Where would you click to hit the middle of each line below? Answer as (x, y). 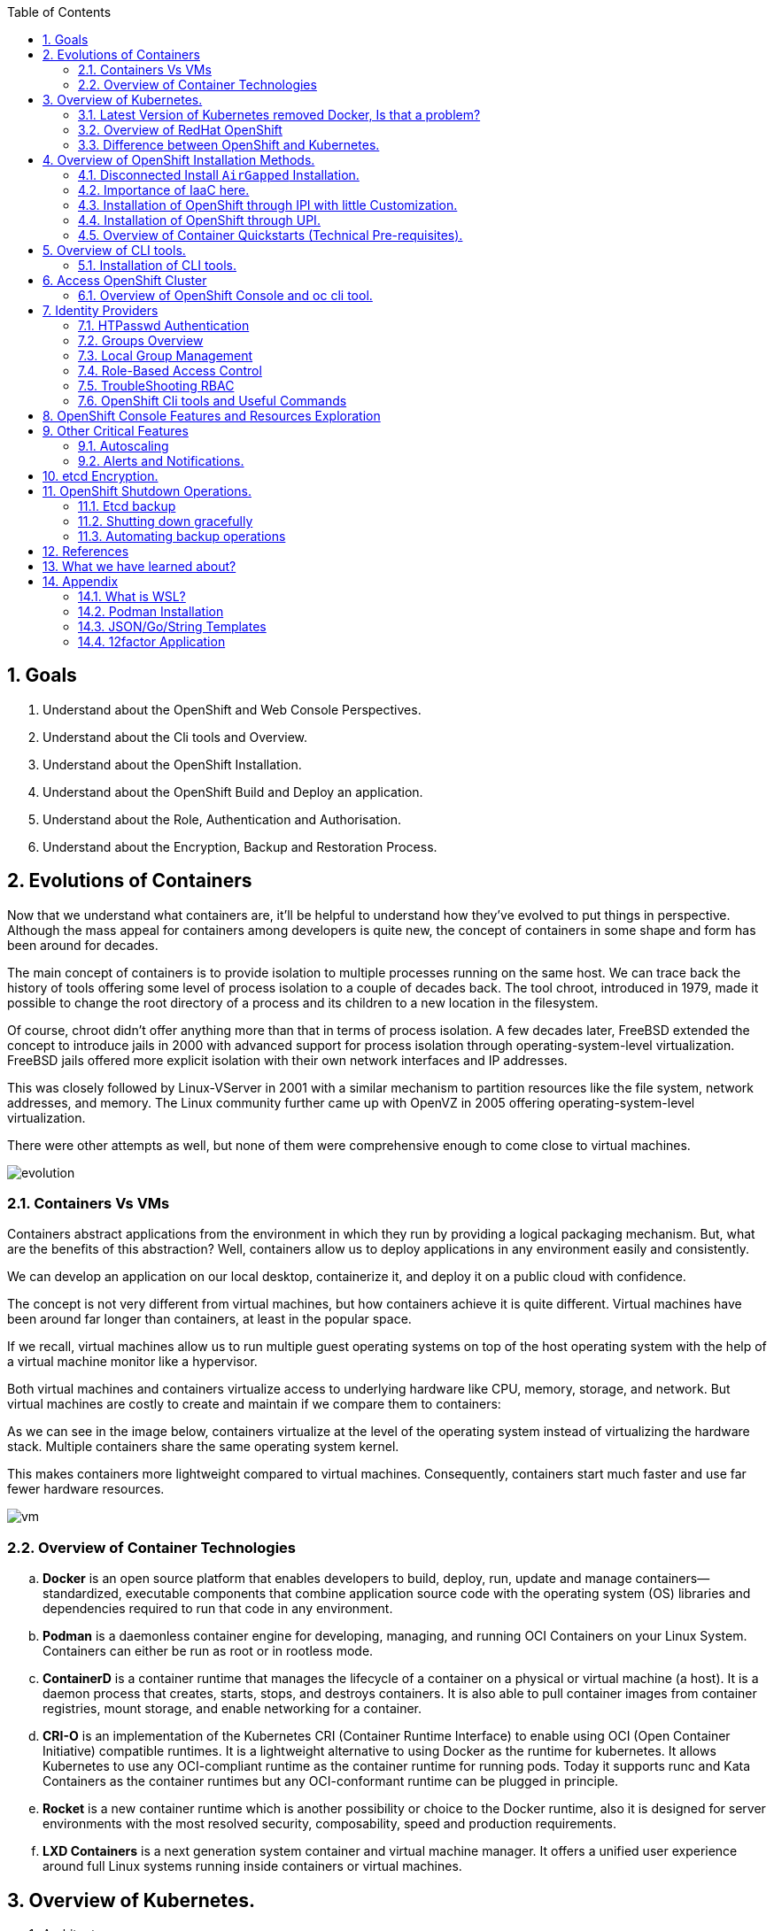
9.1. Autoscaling (124, 446)
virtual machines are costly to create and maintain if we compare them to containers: (254, 1404)
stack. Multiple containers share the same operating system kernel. (203, 1447)
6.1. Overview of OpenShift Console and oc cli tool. (225, 295)
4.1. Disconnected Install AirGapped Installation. (219, 175)
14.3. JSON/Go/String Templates (172, 626)
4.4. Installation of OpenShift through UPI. (199, 220)
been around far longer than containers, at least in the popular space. (209, 1319)
